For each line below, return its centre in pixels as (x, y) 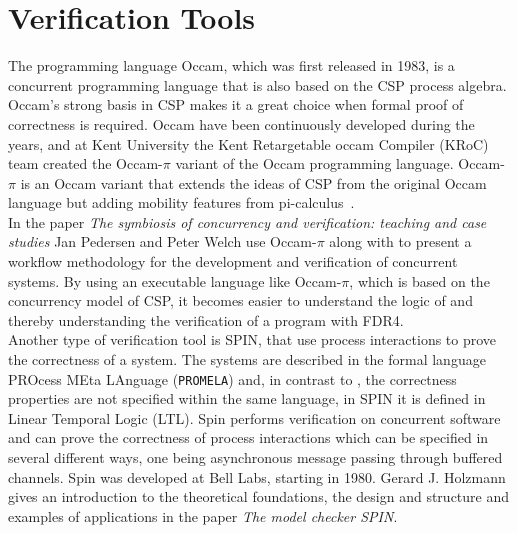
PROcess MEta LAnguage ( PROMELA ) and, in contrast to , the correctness (232, 378)
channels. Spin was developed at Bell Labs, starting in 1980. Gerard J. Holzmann (257, 476)
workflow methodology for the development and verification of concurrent (233, 261)
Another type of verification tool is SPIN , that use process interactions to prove (252, 339)
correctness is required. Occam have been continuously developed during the (241, 123)
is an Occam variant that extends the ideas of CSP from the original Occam (253, 182)
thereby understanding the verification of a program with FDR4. (206, 319)
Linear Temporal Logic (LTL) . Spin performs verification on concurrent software (254, 417)
